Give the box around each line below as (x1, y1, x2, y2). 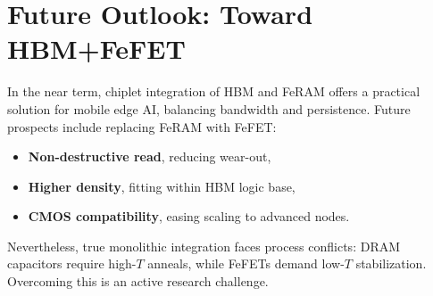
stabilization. (355, 254, 427, 273)
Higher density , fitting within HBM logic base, (28, 177, 296, 195)
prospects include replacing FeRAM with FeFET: (7, 117, 277, 136)
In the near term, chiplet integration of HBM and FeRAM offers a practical (7, 82, 421, 101)
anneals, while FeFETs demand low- (147, 254, 345, 273)
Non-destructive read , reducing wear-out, (28, 147, 271, 166)
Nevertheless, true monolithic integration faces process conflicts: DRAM (7, 236, 401, 255)
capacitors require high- (7, 254, 137, 273)
